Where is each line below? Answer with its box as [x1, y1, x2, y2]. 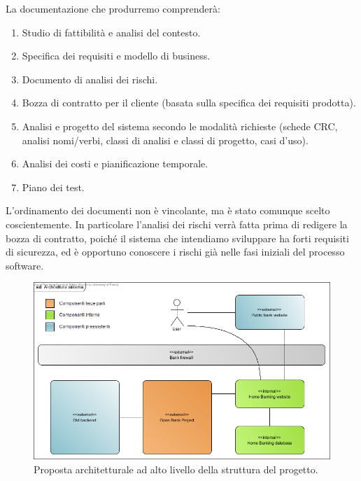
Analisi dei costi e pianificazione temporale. [22, 156, 208, 171]
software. [6, 258, 44, 272]
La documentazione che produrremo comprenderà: [6, 1, 220, 15]
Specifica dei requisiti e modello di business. [22, 48, 211, 63]
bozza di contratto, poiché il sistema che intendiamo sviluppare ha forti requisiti [6, 230, 349, 245]
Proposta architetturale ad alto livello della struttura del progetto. [34, 461, 318, 476]
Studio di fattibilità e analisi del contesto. [22, 25, 201, 39]
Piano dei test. [22, 179, 85, 194]
